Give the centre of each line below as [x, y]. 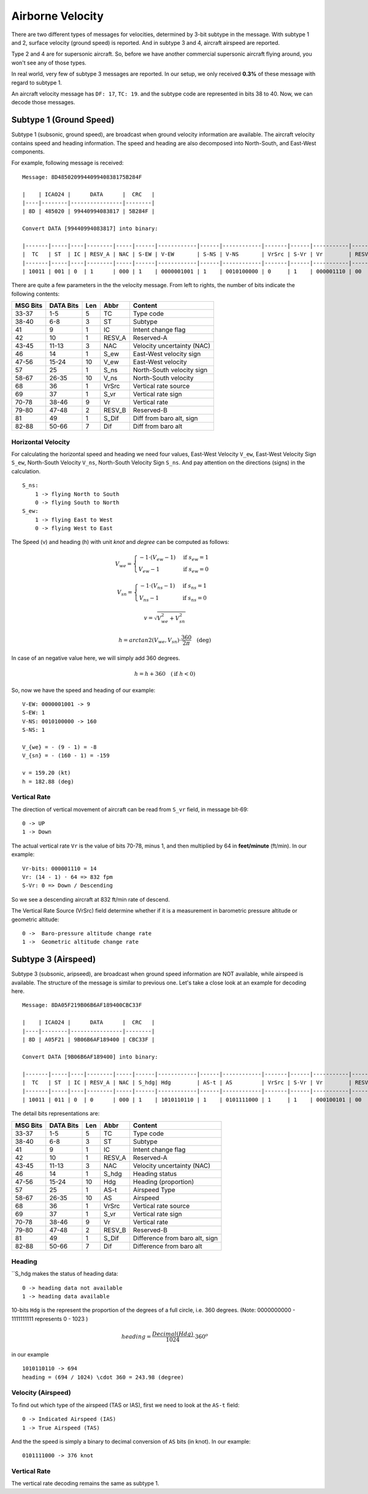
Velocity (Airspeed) [41, 1393]
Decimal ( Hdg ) [173, 1334]
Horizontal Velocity [41, 442]
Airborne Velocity [57, 16]
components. [28, 151]
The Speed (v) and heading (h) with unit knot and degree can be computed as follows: [120, 542]
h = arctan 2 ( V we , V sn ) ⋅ [150, 641]
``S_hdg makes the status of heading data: [65, 1274]
